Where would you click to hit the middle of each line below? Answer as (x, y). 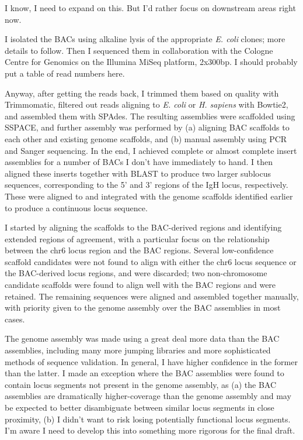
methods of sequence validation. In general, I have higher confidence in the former (151, 361)
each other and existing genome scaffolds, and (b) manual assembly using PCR (146, 138)
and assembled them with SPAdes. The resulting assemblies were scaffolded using (150, 116)
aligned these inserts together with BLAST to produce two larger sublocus (138, 173)
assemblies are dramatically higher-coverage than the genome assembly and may (148, 396)
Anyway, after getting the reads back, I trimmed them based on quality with (142, 93)
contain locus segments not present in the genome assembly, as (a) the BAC (141, 384)
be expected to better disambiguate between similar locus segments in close (140, 407)
